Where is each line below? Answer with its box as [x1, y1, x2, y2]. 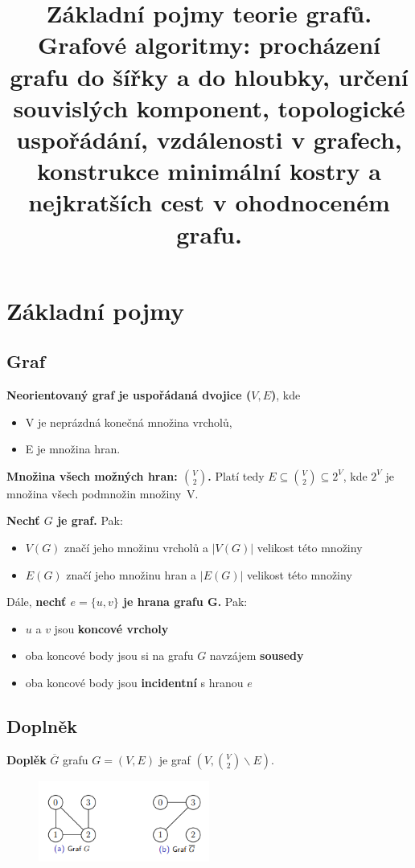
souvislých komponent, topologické [13, 91, 405, 124]
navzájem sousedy [209, 647, 304, 664]
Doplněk [6, 714, 77, 738]
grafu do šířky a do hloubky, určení [10, 59, 409, 92]
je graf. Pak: [57, 512, 123, 529]
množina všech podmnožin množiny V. [6, 485, 199, 502]
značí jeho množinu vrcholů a [64, 539, 209, 556]
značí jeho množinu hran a [66, 566, 197, 583]
